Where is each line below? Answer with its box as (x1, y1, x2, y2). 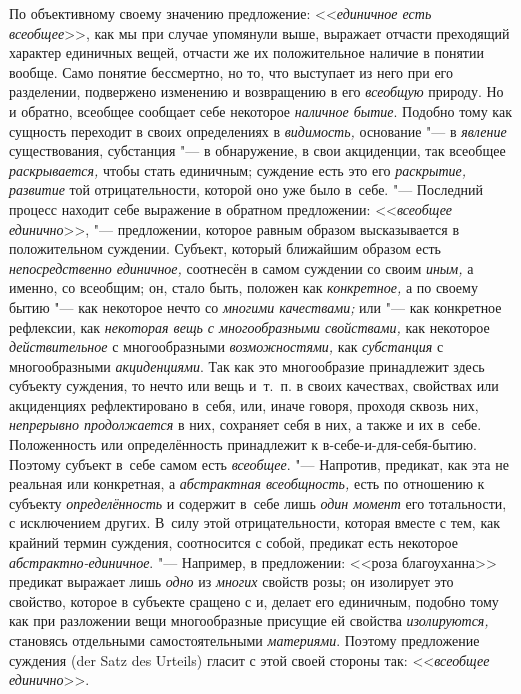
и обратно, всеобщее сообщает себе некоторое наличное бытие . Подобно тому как (9, 100, 512, 121)
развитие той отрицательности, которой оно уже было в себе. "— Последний (9, 179, 484, 200)
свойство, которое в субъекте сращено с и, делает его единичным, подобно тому (9, 590, 499, 611)
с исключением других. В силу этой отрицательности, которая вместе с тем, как (9, 512, 501, 533)
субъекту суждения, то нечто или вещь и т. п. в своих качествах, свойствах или (9, 375, 499, 396)
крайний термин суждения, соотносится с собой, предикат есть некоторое (9, 532, 458, 553)
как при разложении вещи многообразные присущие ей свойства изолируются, (9, 610, 489, 631)
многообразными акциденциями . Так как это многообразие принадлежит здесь (9, 355, 485, 376)
